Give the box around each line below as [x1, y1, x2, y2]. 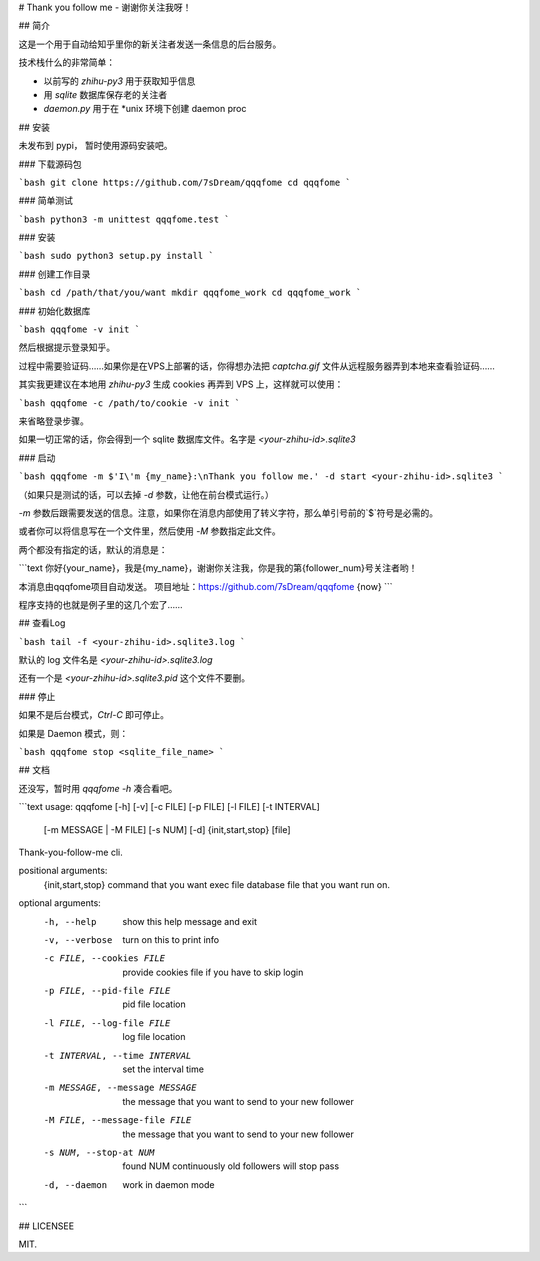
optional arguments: [18, 897, 102, 909]
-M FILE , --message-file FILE [43, 1115, 192, 1126]
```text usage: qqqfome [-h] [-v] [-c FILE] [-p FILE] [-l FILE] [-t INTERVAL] [18, 801, 320, 813]
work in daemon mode [122, 1178, 215, 1190]
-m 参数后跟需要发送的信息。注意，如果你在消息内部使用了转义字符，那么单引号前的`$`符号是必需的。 [18, 506, 439, 519]
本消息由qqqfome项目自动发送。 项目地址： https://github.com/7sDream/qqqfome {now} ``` [18, 580, 394, 592]
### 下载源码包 [18, 158, 82, 170]
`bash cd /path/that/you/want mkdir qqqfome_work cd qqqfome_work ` [18, 287, 362, 299]
